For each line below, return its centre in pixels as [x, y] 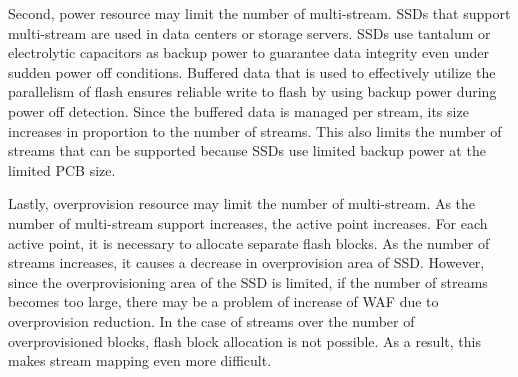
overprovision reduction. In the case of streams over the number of [211, 320]
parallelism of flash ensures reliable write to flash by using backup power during [252, 91]
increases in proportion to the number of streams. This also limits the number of [255, 130]
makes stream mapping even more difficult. [140, 360]
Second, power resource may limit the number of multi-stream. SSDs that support [259, 13]
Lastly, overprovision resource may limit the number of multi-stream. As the [242, 203]
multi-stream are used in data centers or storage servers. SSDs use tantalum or [249, 32]
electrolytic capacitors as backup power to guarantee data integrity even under [249, 52]
